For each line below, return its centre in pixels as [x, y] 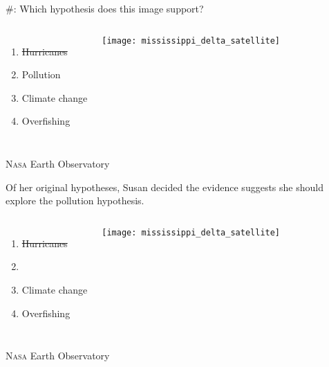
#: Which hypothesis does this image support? [105, 8]
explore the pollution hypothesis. [75, 200]
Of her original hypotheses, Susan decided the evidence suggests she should [164, 187]
